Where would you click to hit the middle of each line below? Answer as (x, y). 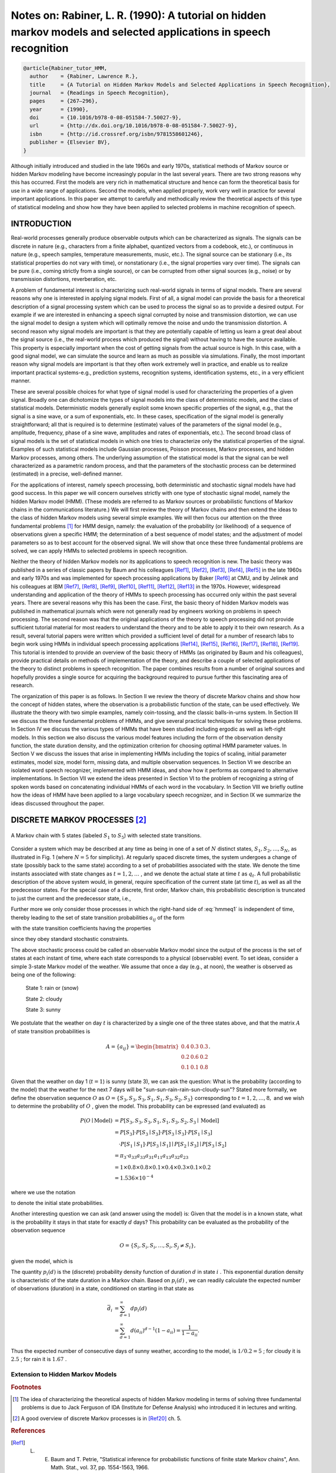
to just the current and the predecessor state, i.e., (71, 898)
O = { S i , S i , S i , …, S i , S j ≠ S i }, (158, 1246)
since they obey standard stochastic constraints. (70, 939)
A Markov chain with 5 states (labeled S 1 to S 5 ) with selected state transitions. (106, 836)
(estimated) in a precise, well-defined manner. (67, 474)
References (28, 1431)
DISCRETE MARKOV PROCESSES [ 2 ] (79, 820)
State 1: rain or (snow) (52, 988)
